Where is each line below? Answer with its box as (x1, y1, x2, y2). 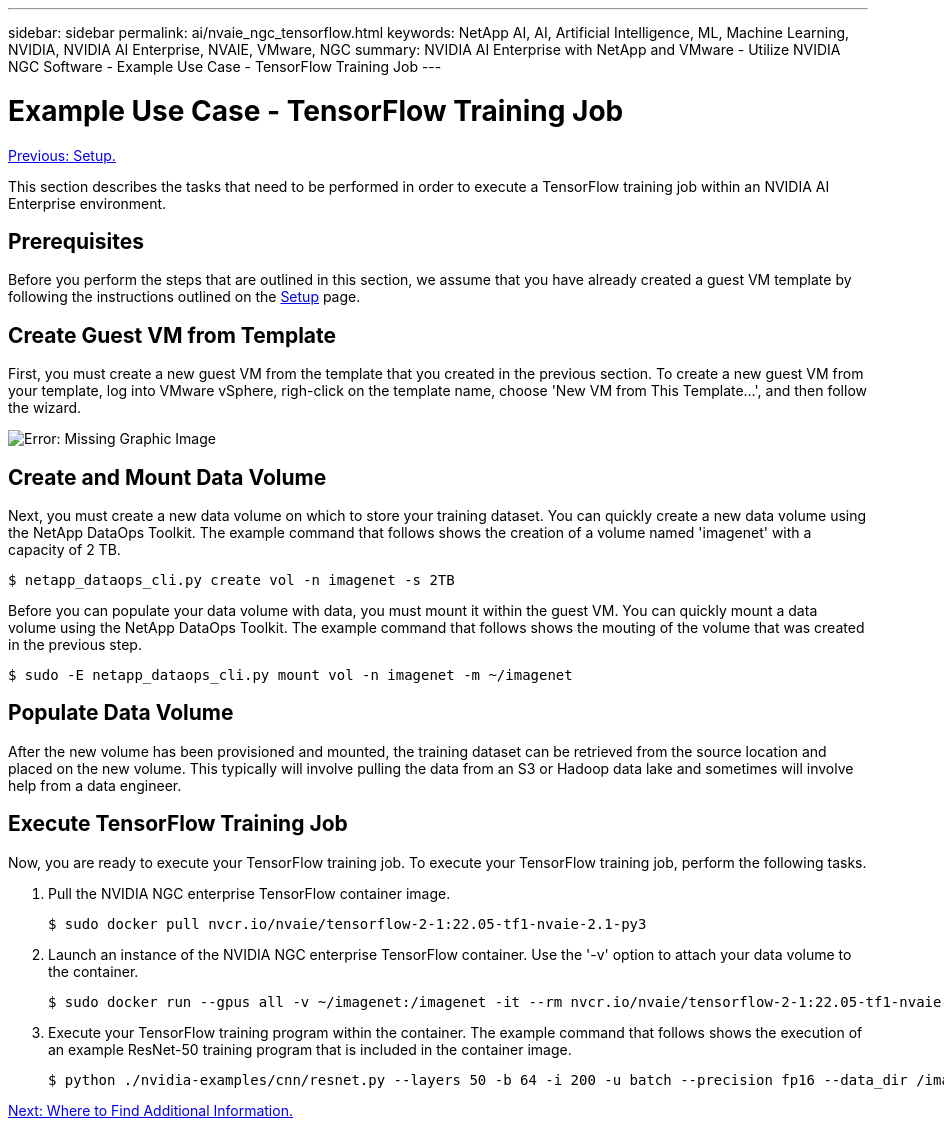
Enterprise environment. (8, 194, 167, 212)
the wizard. (8, 399, 82, 417)
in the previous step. (8, 636, 142, 654)
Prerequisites (8, 228, 144, 254)
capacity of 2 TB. (8, 541, 121, 559)
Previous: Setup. (8, 146, 116, 164)
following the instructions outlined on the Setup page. (8, 288, 361, 306)
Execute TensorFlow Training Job (8, 811, 348, 837)
